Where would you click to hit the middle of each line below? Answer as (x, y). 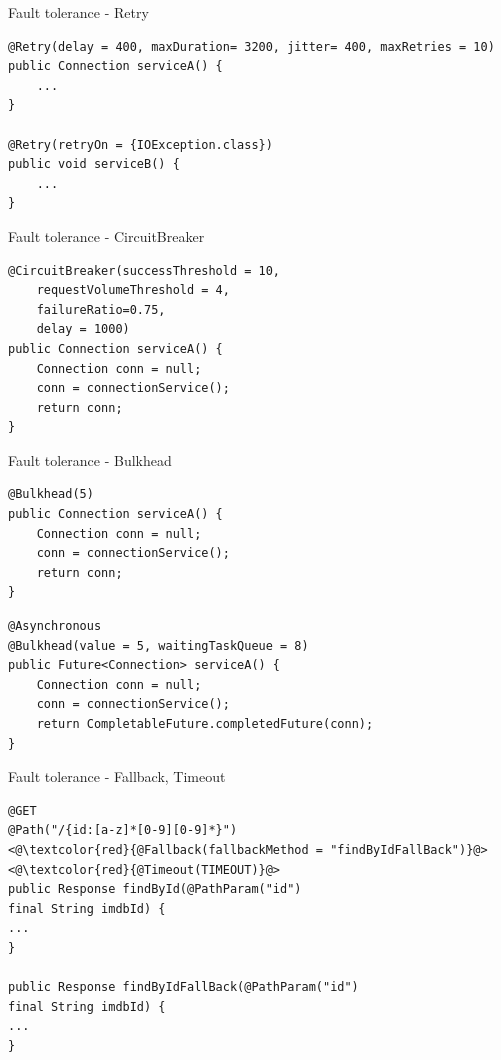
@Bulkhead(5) (51, 494)
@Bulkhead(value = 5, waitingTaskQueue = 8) (158, 645)
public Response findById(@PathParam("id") (155, 889)
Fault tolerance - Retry (78, 12)
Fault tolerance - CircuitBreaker (106, 235)
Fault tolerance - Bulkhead (90, 459)
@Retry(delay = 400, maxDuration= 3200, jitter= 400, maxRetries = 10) (251, 46)
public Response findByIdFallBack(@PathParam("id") (183, 987)
